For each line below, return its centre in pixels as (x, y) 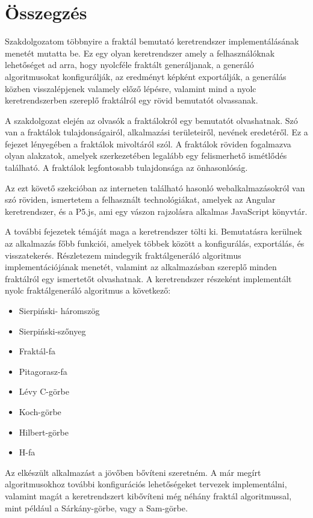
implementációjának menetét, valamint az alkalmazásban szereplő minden (141, 267)
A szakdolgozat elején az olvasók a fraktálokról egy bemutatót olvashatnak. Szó (151, 120)
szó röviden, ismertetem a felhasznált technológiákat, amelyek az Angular (140, 199)
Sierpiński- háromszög (59, 310)
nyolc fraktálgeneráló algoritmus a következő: (88, 290)
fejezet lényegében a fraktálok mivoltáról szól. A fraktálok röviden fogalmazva (148, 143)
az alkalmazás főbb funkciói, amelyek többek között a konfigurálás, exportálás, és (155, 243)
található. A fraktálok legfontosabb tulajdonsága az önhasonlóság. (126, 168)
